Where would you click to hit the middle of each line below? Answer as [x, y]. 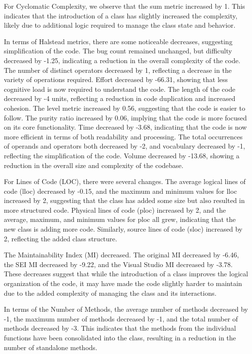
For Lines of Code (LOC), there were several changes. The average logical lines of [125, 181]
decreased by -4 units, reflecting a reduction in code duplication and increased [120, 98]
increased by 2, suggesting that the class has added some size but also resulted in [125, 200]
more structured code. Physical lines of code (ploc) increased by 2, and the [115, 210]
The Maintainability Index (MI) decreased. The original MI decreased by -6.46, [121, 255]
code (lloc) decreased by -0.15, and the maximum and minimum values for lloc [120, 191]
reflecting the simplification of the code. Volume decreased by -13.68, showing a [122, 155]
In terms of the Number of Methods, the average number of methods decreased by [126, 309]
